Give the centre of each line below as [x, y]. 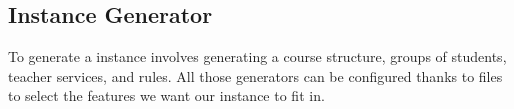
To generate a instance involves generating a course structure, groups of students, [257, 56]
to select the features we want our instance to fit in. [166, 95]
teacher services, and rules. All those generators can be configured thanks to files [255, 75]
